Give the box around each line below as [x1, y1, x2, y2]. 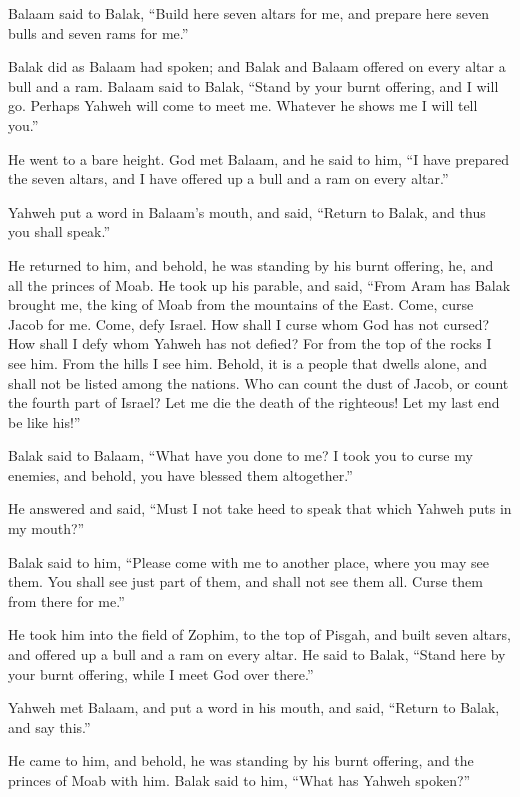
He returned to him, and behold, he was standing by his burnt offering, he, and [8, 254, 494, 275]
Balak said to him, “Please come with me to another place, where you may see [8, 551, 489, 572]
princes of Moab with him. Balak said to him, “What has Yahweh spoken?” [8, 770, 471, 790]
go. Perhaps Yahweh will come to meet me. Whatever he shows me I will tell [8, 95, 478, 116]
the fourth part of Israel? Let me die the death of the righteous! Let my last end [8, 392, 500, 413]
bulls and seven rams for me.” [8, 22, 189, 43]
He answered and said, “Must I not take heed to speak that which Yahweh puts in [8, 498, 512, 519]
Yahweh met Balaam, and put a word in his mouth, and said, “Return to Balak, [8, 697, 500, 718]
